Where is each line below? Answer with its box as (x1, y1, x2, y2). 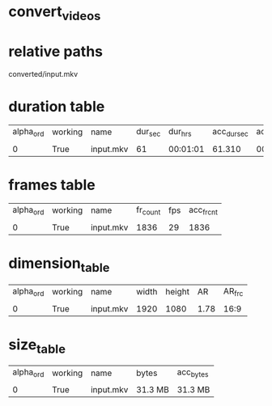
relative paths (8, 42, 104, 61)
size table (8, 335, 66, 357)
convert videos (8, 2, 101, 23)
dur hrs (168, 125, 192, 138)
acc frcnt (189, 204, 219, 217)
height (165, 286, 190, 298)
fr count (136, 204, 161, 217)
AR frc (223, 285, 244, 298)
